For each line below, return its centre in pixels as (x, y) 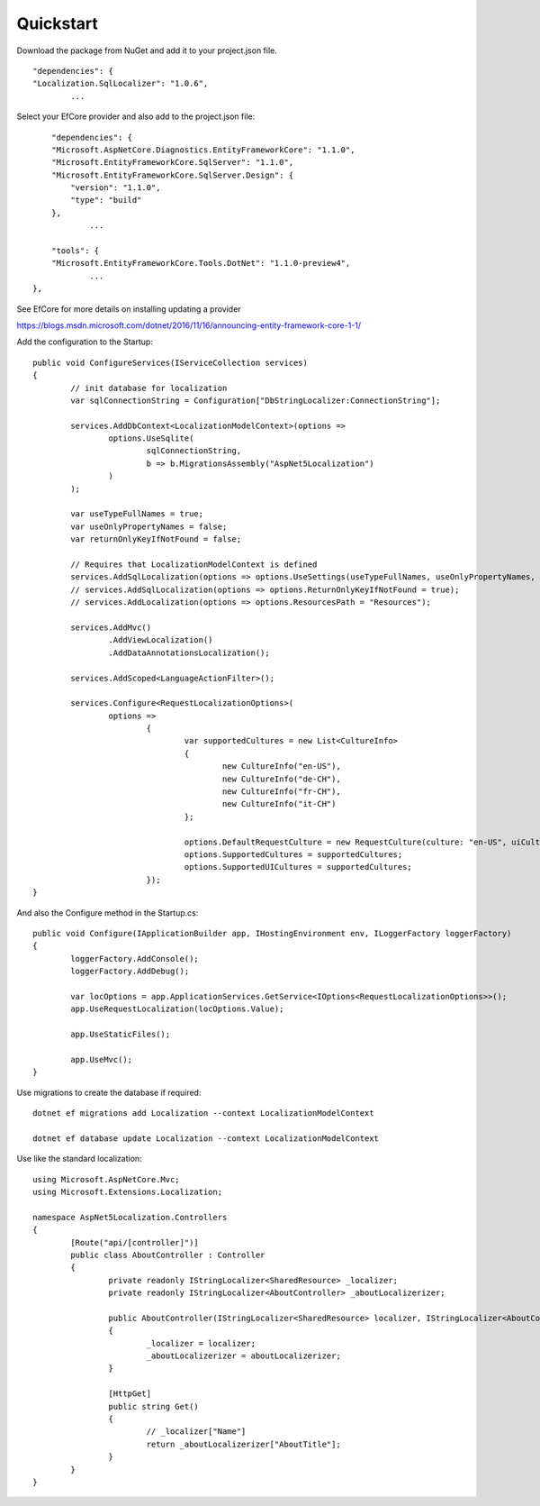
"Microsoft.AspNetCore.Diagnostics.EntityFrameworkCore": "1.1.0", (203, 150)
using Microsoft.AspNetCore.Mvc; (106, 1179)
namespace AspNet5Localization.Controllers (130, 1217)
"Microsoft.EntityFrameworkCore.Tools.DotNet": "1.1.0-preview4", (201, 263)
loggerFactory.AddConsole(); (135, 958)
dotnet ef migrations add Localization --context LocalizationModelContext (203, 1114)
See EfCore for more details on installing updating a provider (129, 309)
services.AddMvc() (111, 627)
